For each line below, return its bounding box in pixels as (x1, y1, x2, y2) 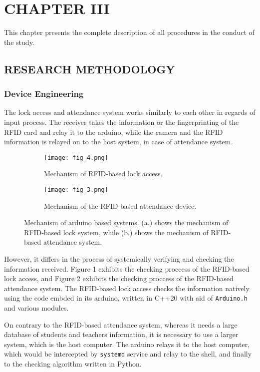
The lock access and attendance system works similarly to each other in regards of (4, 107, 256, 117)
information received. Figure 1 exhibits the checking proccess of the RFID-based (4, 263, 250, 274)
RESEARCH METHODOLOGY (4, 61, 175, 76)
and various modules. (4, 303, 69, 313)
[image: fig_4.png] (44, 154, 108, 161)
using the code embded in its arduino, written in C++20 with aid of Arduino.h (4, 293, 248, 303)
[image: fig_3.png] (44, 186, 108, 193)
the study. (4, 36, 34, 47)
